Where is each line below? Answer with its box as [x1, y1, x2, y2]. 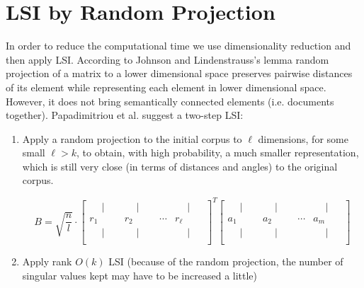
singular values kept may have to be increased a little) [22, 267, 258, 282]
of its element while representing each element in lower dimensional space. [6, 79, 326, 94]
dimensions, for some [258, 131, 348, 146]
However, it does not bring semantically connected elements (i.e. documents [6, 93, 334, 108]
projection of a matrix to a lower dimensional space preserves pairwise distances [6, 66, 353, 81]
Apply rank [22, 254, 72, 269]
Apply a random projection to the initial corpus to [22, 131, 242, 146]
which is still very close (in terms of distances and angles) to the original [22, 159, 338, 173]
